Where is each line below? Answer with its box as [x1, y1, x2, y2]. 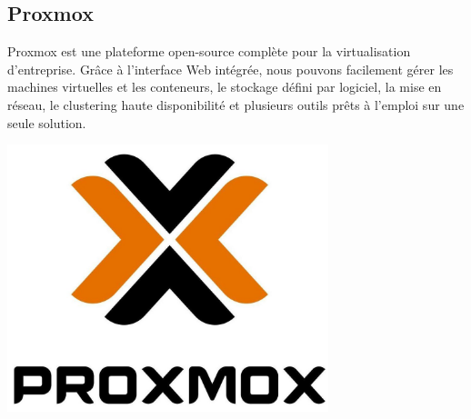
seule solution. [7, 113, 86, 132]
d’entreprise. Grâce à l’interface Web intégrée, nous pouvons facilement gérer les [7, 59, 454, 78]
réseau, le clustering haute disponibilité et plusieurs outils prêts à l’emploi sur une [7, 95, 465, 114]
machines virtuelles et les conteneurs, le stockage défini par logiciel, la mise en [7, 77, 442, 96]
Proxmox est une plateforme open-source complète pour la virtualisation [7, 42, 411, 61]
